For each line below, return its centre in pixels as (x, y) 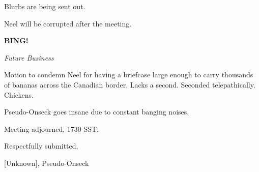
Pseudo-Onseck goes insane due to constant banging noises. (97, 112)
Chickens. (19, 94)
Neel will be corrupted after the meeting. (68, 23)
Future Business (29, 57)
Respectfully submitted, (41, 146)
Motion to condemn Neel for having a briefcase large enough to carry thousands (129, 75)
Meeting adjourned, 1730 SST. (51, 128)
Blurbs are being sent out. (45, 6)
